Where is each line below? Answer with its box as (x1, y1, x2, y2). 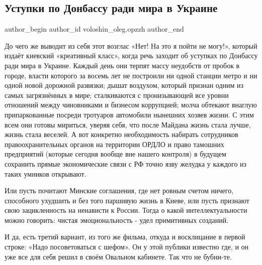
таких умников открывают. (5, 168, 86, 179)
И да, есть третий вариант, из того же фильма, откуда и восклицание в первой (5, 231, 245, 242)
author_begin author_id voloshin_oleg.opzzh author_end (5, 24, 184, 34)
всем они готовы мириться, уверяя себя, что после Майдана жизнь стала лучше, (5, 119, 251, 129)
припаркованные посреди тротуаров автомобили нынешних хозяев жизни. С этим (5, 109, 254, 119)
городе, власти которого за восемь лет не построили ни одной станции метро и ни (5, 70, 257, 80)
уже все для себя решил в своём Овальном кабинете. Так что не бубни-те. (5, 251, 232, 261)
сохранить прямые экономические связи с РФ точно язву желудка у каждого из (5, 158, 247, 169)
